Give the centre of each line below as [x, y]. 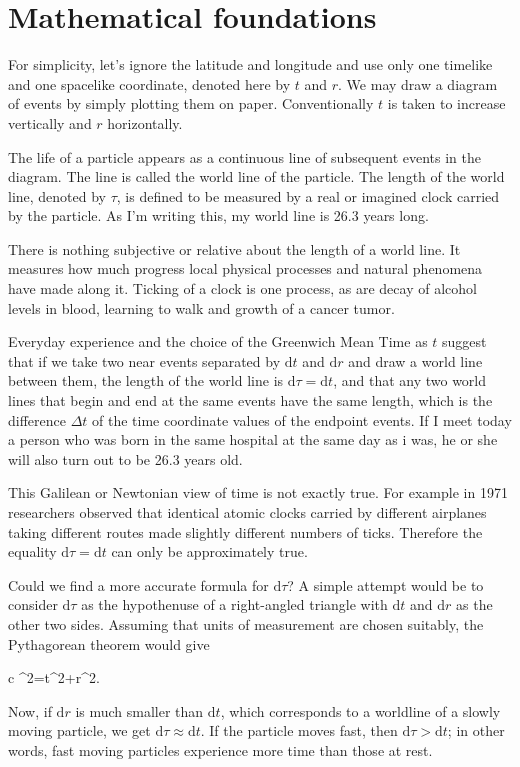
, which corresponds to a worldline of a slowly [360, 710]
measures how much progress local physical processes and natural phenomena [245, 268]
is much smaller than [139, 710]
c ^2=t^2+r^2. [54, 677]
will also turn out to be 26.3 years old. [125, 458]
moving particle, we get [79, 730]
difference [37, 419]
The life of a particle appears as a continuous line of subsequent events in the [245, 156]
